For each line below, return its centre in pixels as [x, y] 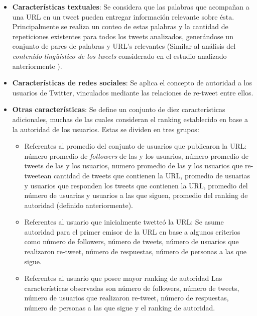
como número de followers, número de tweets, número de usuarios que [132, 241]
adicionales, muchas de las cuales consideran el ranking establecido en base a [130, 119]
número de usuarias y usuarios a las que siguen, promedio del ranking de [136, 195]
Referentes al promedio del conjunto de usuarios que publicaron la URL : [136, 146]
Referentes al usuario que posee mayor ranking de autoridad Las [123, 278]
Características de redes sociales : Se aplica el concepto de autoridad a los [132, 83]
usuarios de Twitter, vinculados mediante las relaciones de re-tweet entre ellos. [133, 92]
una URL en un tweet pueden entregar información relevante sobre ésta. [123, 16]
